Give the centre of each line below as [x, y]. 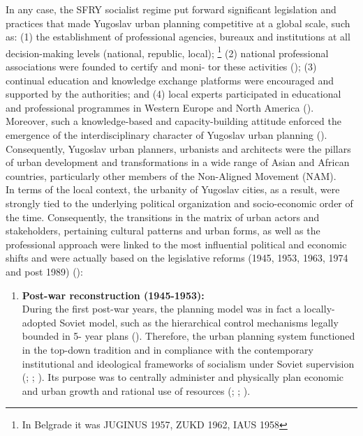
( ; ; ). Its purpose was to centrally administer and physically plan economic [183, 377]
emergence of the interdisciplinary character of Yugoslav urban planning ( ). [166, 135]
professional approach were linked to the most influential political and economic [176, 244]
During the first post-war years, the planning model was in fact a [161, 309]
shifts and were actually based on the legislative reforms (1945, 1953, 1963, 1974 [177, 258]
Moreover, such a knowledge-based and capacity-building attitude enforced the [173, 121]
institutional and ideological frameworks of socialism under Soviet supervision [188, 363]
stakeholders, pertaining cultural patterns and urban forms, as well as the [163, 231]
